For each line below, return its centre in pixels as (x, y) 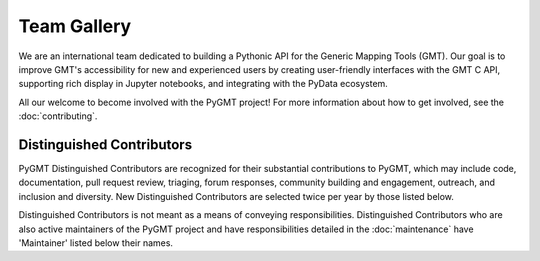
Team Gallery (75, 26)
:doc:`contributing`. (58, 116)
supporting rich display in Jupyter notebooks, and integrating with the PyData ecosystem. (203, 84)
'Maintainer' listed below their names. (96, 242)
